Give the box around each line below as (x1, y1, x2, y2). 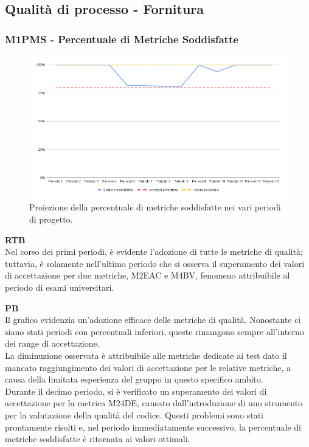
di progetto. (29, 213, 73, 226)
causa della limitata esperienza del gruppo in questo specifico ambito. (5, 373, 263, 386)
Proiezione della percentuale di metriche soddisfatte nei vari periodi (29, 201, 281, 213)
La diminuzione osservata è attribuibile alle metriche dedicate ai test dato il (5, 348, 287, 361)
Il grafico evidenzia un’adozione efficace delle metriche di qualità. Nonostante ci (5, 313, 301, 326)
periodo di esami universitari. (5, 281, 114, 294)
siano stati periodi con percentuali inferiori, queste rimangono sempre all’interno (5, 325, 304, 338)
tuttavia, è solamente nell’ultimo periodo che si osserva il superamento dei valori (5, 257, 305, 269)
